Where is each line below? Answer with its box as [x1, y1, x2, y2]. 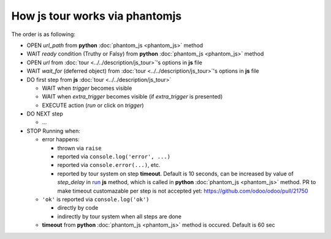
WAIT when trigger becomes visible [42, 84, 132, 92]
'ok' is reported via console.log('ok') [42, 196, 150, 203]
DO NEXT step [26, 110, 64, 117]
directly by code [57, 204, 99, 211]
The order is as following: [11, 31, 76, 38]
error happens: [42, 136, 80, 143]
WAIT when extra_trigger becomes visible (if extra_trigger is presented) [42, 93, 223, 100]
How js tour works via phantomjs [11, 9, 182, 23]
